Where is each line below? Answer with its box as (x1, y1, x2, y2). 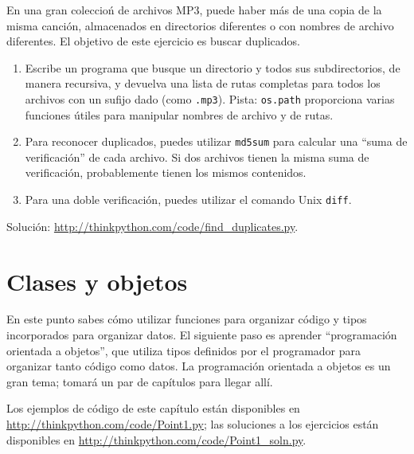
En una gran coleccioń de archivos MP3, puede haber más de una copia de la (6, 2, 382, 18)
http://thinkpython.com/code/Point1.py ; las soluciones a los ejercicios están (6, 416, 379, 432)
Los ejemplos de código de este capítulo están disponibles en (6, 400, 300, 417)
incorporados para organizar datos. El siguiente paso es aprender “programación (6, 327, 397, 343)
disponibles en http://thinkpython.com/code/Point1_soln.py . (6, 431, 307, 448)
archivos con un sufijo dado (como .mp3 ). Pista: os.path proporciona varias (25, 90, 395, 107)
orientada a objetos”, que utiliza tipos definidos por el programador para (6, 342, 361, 358)
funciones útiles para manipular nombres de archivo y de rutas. (25, 106, 334, 123)
